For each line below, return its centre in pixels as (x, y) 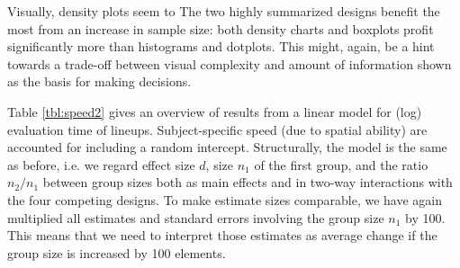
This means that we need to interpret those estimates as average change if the (222, 235)
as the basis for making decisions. (99, 81)
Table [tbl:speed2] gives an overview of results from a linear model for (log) (215, 111)
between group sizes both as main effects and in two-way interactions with (248, 182)
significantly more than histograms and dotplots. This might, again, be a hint (221, 46)
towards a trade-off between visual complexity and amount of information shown (230, 63)
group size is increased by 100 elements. (117, 252)
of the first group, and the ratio (341, 164)
